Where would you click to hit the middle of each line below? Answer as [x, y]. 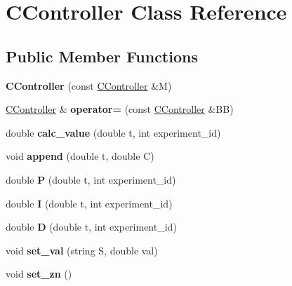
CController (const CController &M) [89, 85]
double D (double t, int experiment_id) [91, 227]
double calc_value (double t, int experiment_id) [113, 132]
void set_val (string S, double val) [82, 250]
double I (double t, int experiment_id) [89, 203]
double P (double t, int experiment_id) [91, 179]
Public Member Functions [102, 56]
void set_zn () [39, 274]
